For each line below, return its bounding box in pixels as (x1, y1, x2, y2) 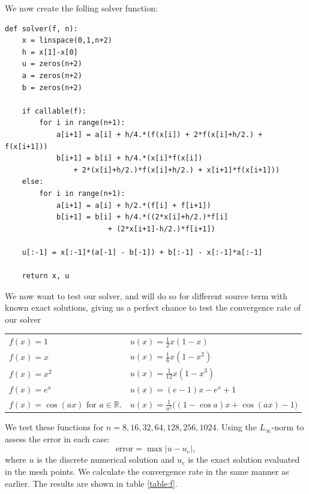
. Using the (216, 421, 257, 433)
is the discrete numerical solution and (37, 453, 175, 466)
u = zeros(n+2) (22, 59, 82, 69)
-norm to (271, 421, 304, 433)
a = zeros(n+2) (22, 71, 82, 80)
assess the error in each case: (5, 432, 110, 445)
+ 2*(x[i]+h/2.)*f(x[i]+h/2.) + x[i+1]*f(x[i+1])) (73, 165, 280, 174)
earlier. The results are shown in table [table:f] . (5, 477, 178, 489)
